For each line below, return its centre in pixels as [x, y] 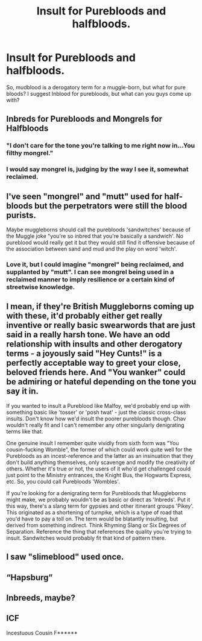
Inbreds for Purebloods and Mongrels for [84, 119]
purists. [21, 215]
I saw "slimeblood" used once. [65, 557]
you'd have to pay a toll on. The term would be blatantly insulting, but [92, 519]
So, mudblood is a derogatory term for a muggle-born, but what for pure [96, 87]
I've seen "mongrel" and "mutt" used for [84, 196]
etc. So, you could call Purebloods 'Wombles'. [63, 481]
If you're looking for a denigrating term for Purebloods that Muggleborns [96, 493]
